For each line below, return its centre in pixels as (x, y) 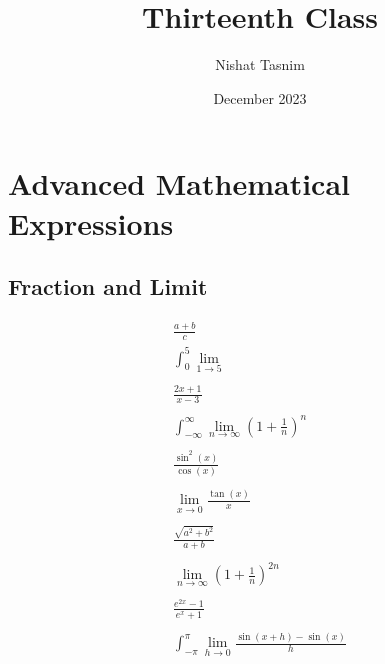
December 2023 (260, 97)
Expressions (91, 222)
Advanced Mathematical (179, 183)
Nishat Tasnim (260, 64)
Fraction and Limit (108, 286)
